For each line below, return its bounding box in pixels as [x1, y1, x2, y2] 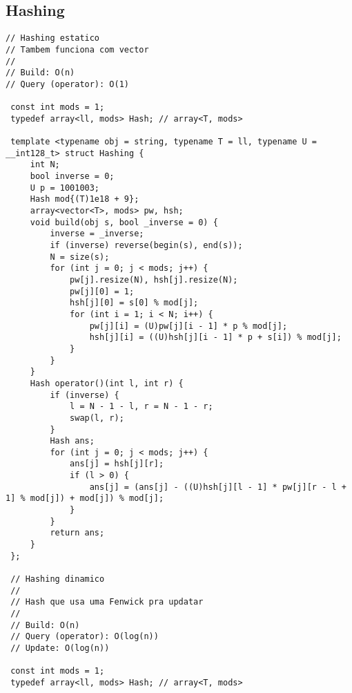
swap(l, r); [70, 412, 124, 423]
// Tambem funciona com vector [6, 44, 149, 55]
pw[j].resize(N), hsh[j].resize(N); [70, 274, 238, 285]
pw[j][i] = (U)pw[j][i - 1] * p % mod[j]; [89, 321, 288, 331]
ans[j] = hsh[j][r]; [70, 459, 164, 469]
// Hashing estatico [6, 33, 100, 44]
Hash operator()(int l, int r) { [30, 378, 184, 388]
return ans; [50, 528, 105, 538]
